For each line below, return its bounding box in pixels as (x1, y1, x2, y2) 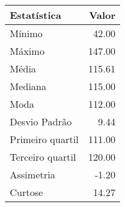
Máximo (10, 44, 45, 58)
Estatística (10, 8, 62, 22)
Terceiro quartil (10, 150, 76, 164)
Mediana (10, 79, 47, 93)
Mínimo (10, 26, 43, 40)
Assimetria (10, 167, 55, 181)
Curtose (10, 185, 43, 199)
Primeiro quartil (10, 132, 79, 146)
